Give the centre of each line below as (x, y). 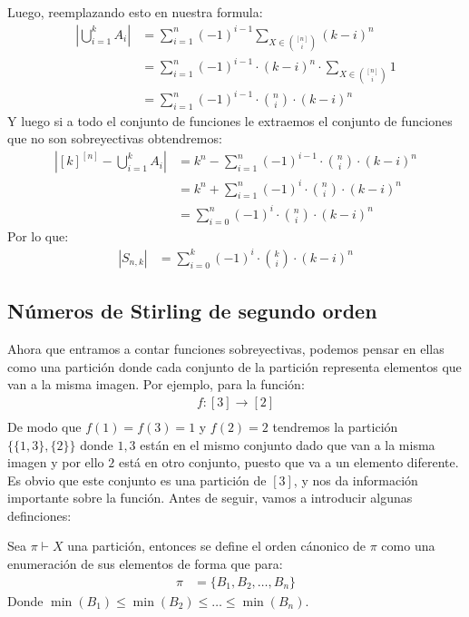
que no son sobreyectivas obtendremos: (115, 138)
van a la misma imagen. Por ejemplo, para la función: (156, 384)
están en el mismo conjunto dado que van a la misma (288, 444)
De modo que (44, 426)
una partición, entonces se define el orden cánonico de (217, 546)
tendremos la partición (335, 426)
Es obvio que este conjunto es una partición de (137, 480)
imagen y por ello (56, 462)
